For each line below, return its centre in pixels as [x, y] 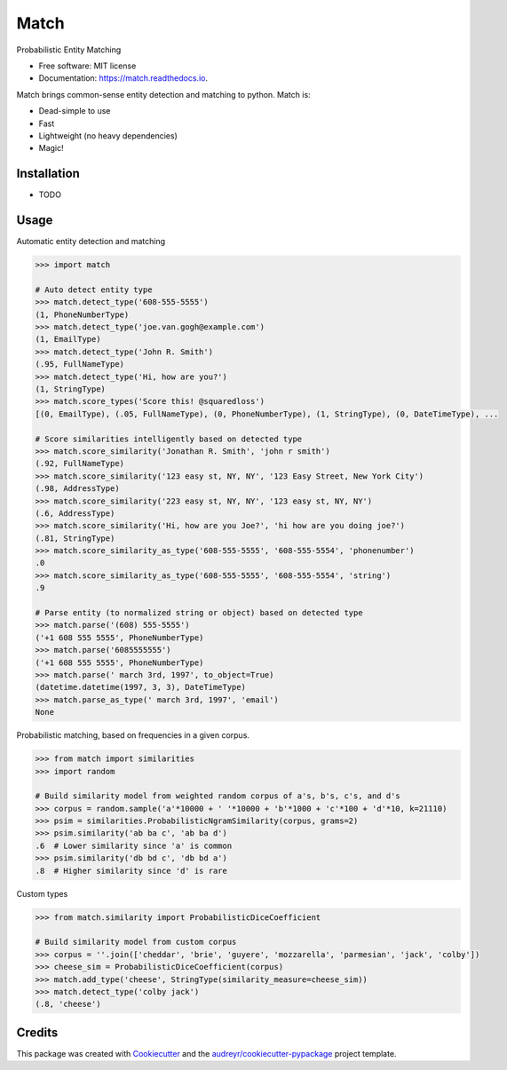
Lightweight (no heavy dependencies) [108, 135]
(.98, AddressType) [77, 489]
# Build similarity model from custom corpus [136, 942]
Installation [48, 174]
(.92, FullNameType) [79, 464]
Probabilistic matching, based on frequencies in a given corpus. [133, 735]
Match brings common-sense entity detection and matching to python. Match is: [163, 94]
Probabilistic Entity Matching [69, 50]
